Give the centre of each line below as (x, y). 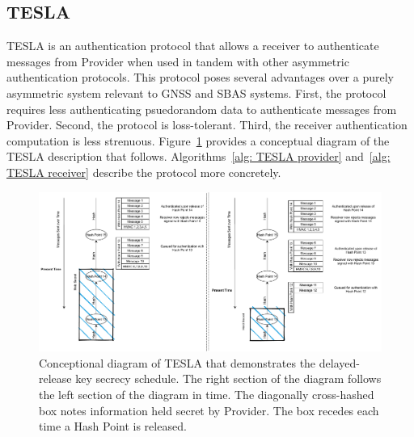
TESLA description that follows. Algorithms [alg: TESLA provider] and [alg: (199, 156)
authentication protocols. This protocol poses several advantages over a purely (200, 77)
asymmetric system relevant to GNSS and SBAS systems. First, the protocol (196, 92)
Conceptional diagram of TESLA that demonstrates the (177, 362)
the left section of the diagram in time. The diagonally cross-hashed (207, 395)
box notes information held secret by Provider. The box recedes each (209, 410)
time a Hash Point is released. (113, 426)
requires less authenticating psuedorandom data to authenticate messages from (202, 109)
